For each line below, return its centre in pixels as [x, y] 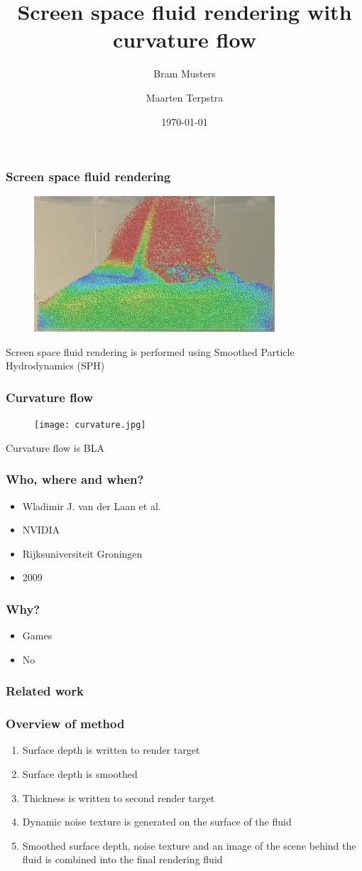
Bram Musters [185, 74]
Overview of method [65, 724]
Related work [45, 691]
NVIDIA [41, 530]
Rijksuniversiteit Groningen [82, 553]
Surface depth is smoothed [80, 774]
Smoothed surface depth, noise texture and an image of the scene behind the [189, 845]
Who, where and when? [75, 479]
